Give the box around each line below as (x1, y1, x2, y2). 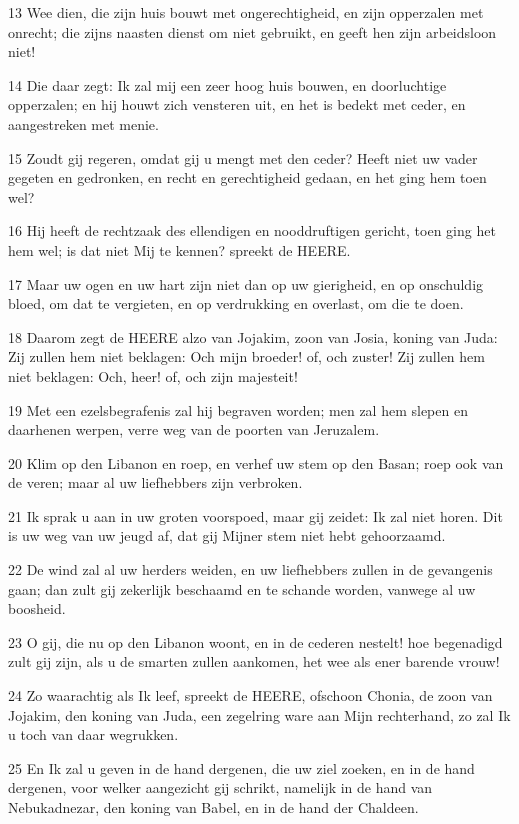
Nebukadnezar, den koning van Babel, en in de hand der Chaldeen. (8, 797, 419, 817)
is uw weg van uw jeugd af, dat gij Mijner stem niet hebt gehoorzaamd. (8, 525, 446, 546)
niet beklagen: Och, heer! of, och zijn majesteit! (8, 365, 298, 386)
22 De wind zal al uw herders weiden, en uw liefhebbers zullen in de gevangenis (8, 559, 493, 580)
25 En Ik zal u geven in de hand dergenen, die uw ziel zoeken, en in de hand (8, 757, 475, 778)
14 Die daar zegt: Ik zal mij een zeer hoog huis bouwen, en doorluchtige (8, 74, 447, 95)
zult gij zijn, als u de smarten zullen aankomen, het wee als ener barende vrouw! (8, 651, 500, 672)
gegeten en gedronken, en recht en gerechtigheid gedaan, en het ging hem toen (8, 167, 487, 188)
